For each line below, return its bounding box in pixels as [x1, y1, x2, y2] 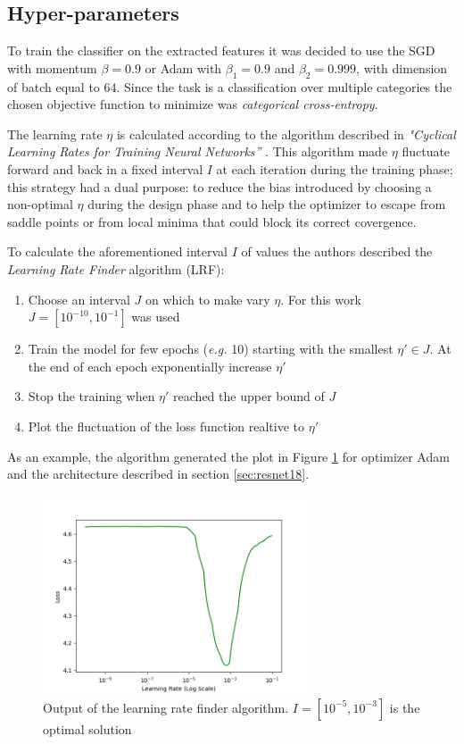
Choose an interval [28, 289, 130, 308]
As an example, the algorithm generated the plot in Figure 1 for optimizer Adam [7, 447, 450, 465]
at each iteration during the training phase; [216, 159, 453, 178]
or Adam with [145, 58, 222, 77]
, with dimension [356, 58, 448, 77]
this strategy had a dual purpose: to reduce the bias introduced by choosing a [7, 177, 432, 196]
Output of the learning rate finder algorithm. [43, 698, 289, 716]
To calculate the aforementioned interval [7, 242, 228, 261]
